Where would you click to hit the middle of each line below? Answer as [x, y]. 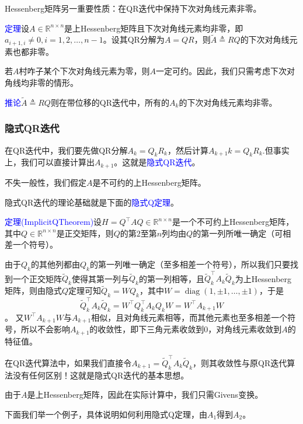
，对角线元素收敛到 [245, 329]
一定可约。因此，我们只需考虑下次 [221, 71]
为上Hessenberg [263, 278]
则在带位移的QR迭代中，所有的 [110, 102]
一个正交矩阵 [37, 278]
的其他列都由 [55, 264]
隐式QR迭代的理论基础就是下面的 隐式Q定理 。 [92, 202]
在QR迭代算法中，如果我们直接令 [68, 362]
